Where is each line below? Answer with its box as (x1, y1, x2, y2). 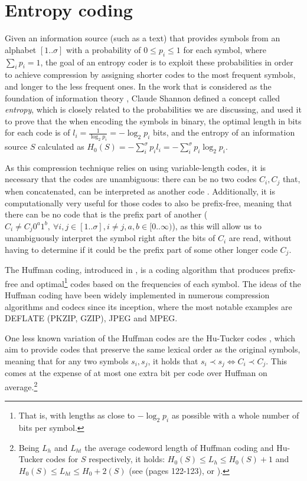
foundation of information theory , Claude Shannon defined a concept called (5, 91, 280, 104)
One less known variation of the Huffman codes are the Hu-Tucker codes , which (5, 331, 295, 344)
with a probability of (66, 43, 141, 55)
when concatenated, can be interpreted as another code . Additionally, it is (5, 185, 276, 197)
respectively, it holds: (89, 453, 165, 465)
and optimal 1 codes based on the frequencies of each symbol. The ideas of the (20, 275, 301, 289)
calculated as (38, 140, 84, 153)
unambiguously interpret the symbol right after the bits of (5, 232, 215, 244)
